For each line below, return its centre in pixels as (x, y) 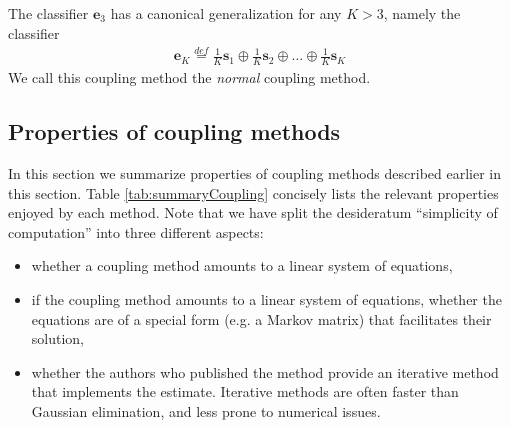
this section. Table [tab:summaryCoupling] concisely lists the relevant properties (253, 192)
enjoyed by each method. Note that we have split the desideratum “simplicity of (253, 212)
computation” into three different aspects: (136, 231)
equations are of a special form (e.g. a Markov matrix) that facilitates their (261, 318)
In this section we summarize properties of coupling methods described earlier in (255, 173)
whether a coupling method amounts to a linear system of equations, (242, 265)
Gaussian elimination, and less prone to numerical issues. (206, 411)
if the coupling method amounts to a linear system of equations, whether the (266, 299)
